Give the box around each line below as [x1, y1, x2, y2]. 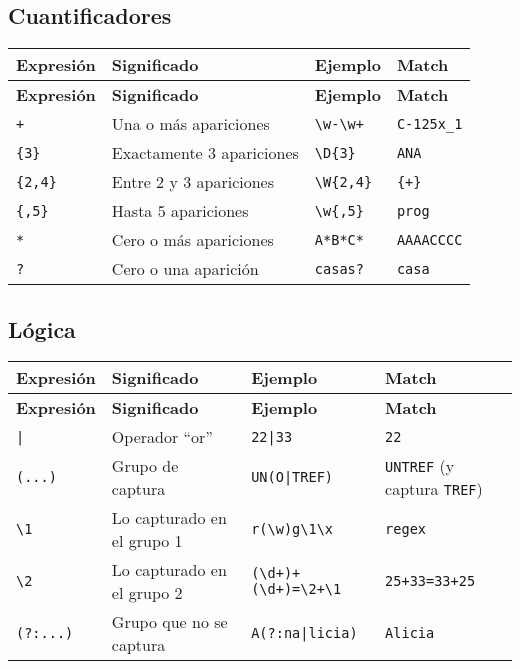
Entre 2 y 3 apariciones [111, 170, 275, 194]
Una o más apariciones [111, 112, 270, 136]
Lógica [8, 313, 76, 344]
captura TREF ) [385, 477, 483, 501]
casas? [314, 260, 364, 277]
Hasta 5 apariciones [111, 199, 249, 223]
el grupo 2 [111, 581, 183, 605]
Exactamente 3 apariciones [111, 141, 299, 165]
